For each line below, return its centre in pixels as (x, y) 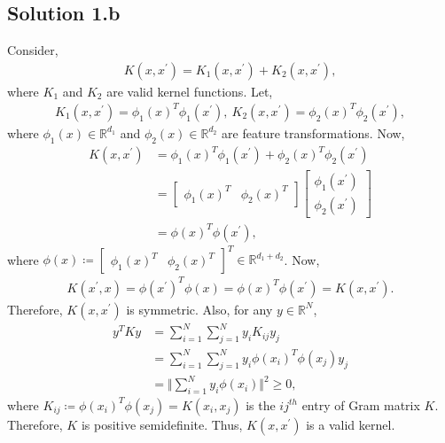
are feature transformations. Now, (313, 132)
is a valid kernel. (351, 424)
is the (261, 404)
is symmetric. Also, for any (199, 309)
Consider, (33, 50)
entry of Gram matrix (361, 404)
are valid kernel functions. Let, (190, 91)
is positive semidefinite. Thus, (162, 424)
